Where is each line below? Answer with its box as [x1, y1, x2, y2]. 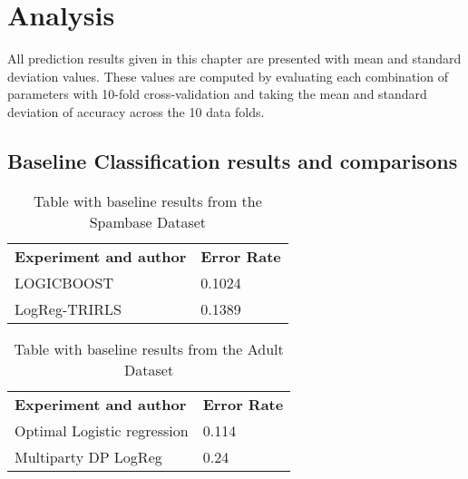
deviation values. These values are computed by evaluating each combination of [7, 66, 448, 85]
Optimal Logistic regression [15, 419, 189, 441]
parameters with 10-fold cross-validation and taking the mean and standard [7, 84, 427, 103]
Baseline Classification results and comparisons [7, 146, 458, 174]
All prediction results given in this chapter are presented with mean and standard [7, 49, 462, 68]
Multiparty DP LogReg [15, 445, 162, 467]
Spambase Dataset [89, 210, 207, 232]
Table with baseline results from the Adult [14, 337, 284, 359]
